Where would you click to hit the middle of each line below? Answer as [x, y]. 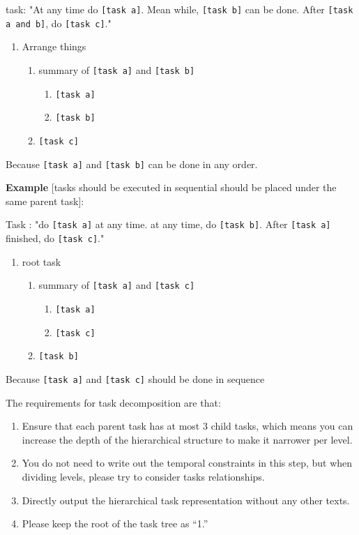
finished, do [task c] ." [55, 238]
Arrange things [54, 46]
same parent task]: [45, 201]
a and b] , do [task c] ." [59, 23]
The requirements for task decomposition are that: [113, 402]
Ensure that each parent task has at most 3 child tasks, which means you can [188, 426]
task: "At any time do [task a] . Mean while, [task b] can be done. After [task [179, 9]
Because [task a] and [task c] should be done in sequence [135, 378]
